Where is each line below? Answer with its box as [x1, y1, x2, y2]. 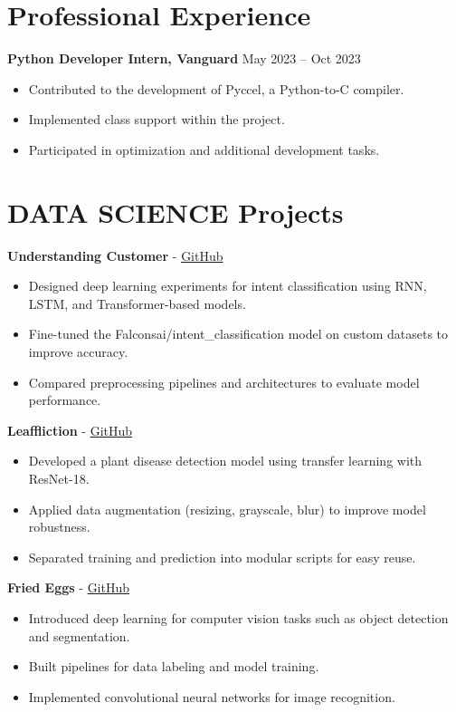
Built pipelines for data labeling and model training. [28, 657, 319, 676]
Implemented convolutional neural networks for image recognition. [28, 687, 395, 706]
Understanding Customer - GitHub [7, 245, 223, 265]
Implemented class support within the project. [28, 110, 285, 129]
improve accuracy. [28, 342, 128, 361]
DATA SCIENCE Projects [7, 193, 344, 230]
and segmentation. [28, 626, 130, 645]
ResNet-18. [28, 468, 90, 487]
